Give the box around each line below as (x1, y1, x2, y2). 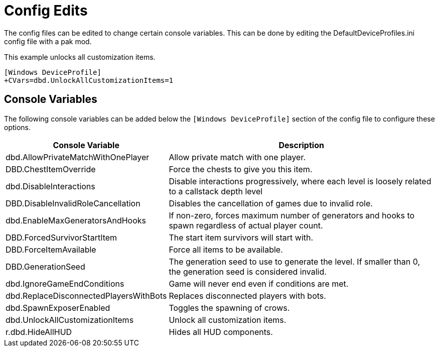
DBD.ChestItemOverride (6, 164, 96, 174)
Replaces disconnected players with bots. (169, 290, 326, 301)
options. (4, 123, 31, 132)
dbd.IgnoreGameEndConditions (6, 278, 124, 289)
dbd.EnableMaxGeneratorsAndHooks (6, 215, 147, 225)
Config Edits (4, 2, 88, 19)
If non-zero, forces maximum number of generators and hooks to (169, 210, 415, 220)
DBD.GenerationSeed (6, 261, 85, 272)
